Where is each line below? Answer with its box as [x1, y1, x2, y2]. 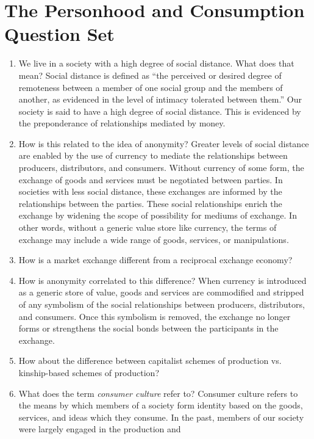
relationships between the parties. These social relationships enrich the [18, 197, 282, 209]
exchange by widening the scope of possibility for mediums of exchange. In [18, 209, 297, 222]
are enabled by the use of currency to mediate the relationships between [18, 149, 288, 162]
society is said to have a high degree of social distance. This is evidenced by [18, 104, 301, 117]
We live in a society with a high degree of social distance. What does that [18, 57, 294, 70]
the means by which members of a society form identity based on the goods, [18, 399, 303, 412]
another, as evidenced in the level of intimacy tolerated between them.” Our [18, 93, 302, 106]
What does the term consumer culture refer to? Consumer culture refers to [18, 386, 298, 399]
